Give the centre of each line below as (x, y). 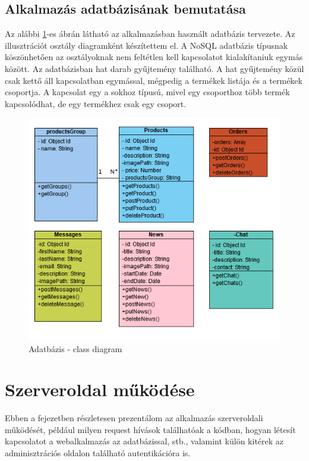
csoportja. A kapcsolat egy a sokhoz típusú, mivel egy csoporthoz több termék (147, 92)
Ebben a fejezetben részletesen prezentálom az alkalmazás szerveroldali (134, 418)
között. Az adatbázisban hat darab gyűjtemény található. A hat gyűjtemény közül (154, 68)
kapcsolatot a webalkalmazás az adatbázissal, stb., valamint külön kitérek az (144, 441)
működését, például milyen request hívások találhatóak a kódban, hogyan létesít (150, 429)
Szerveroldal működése (100, 389)
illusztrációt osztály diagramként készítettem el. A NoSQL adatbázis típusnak (146, 45)
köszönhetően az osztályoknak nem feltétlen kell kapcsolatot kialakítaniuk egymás (154, 57)
